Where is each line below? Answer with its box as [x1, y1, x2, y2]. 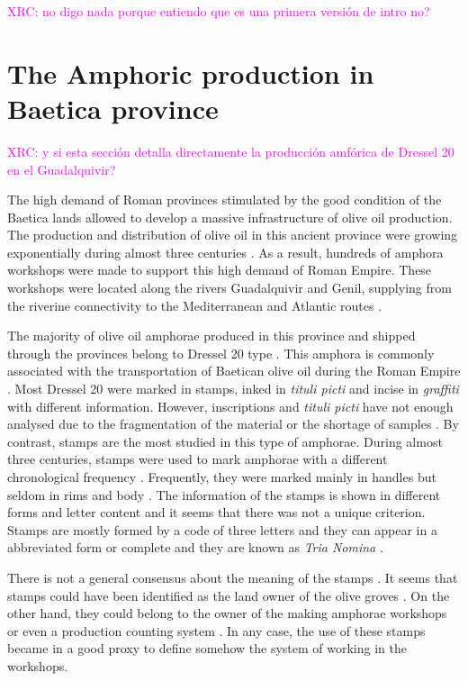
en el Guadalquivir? [7, 159, 116, 178]
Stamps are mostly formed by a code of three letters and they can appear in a [7, 520, 437, 539]
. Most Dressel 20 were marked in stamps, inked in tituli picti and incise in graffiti [7, 379, 459, 398]
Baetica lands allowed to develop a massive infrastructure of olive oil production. [7, 207, 453, 226]
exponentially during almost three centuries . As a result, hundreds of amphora [7, 242, 444, 261]
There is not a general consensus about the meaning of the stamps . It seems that [7, 567, 458, 586]
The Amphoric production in [7, 54, 374, 91]
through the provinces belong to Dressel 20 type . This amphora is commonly [7, 343, 435, 362]
